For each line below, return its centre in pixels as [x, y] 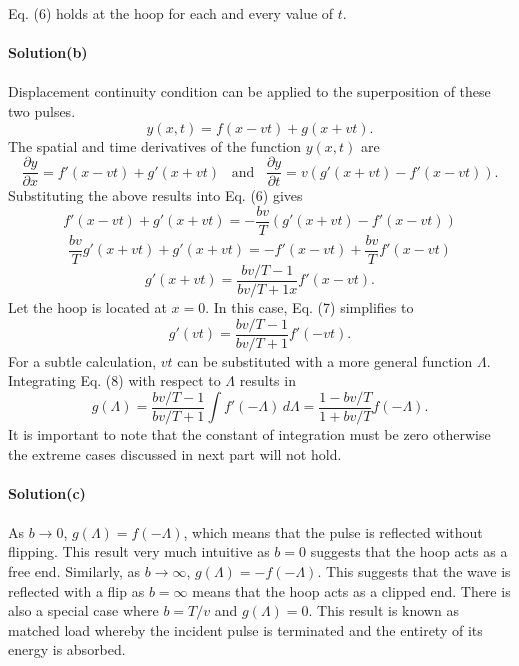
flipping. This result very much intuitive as [139, 551]
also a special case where [83, 610]
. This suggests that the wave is [414, 571]
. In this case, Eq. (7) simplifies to [309, 307]
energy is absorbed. [67, 649]
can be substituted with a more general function [325, 360]
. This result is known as [383, 610]
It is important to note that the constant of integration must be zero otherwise [249, 433]
